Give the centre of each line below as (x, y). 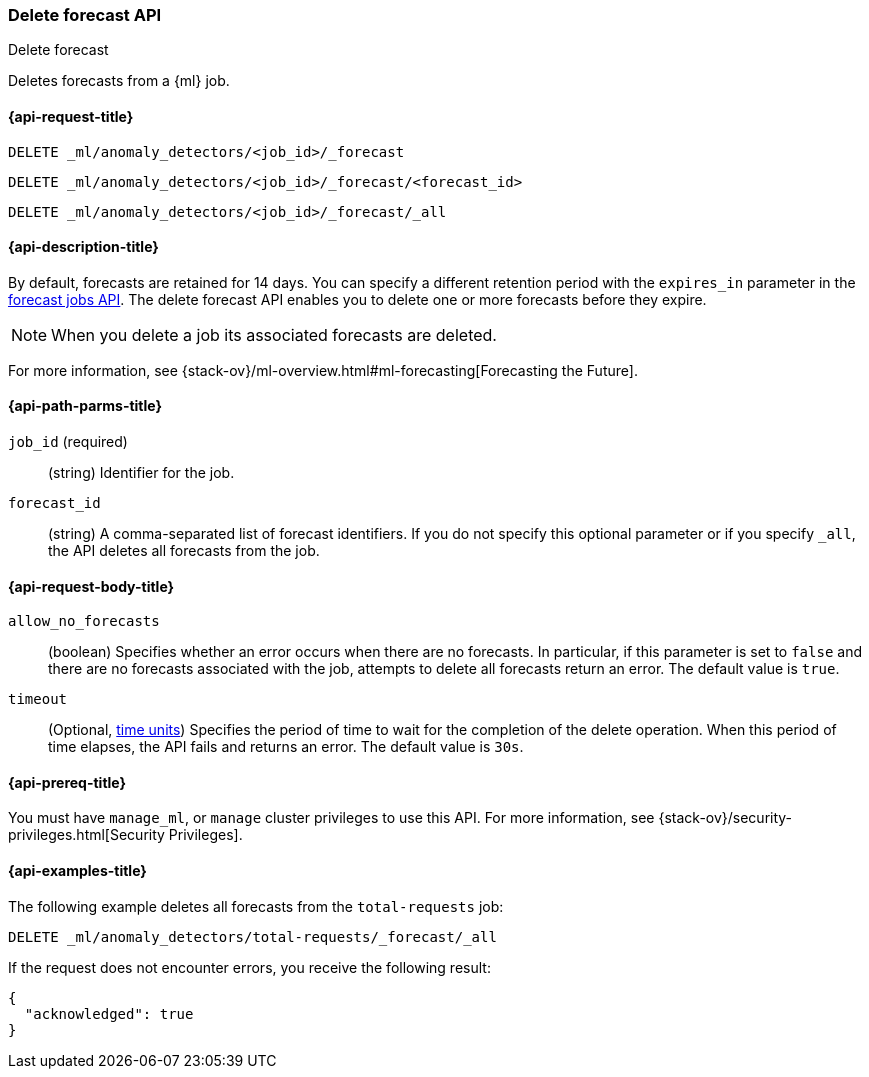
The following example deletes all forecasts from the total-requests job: (256, 906)
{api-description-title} (83, 247)
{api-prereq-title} (67, 782)
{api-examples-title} (77, 871)
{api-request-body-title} (91, 586)
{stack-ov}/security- (725, 818)
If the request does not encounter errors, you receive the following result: (249, 967)
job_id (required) (68, 442)
